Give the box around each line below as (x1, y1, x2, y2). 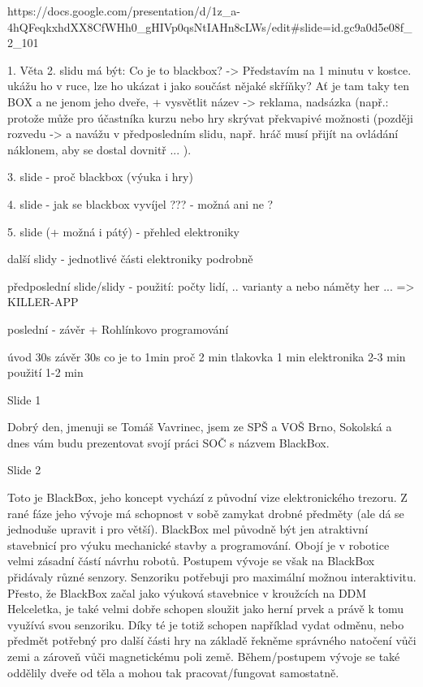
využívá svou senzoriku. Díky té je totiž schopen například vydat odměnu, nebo (7, 616, 404, 633)
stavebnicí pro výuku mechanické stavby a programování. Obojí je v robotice (7, 536, 390, 553)
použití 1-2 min (7, 364, 84, 381)
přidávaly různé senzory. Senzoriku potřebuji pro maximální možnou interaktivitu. (7, 568, 417, 585)
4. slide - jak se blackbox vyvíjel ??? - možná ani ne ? (7, 195, 274, 212)
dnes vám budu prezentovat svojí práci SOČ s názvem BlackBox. (7, 434, 330, 451)
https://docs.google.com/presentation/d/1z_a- (7, 2, 240, 19)
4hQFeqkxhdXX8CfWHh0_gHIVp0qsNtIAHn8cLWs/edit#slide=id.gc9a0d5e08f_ (7, 18, 412, 35)
